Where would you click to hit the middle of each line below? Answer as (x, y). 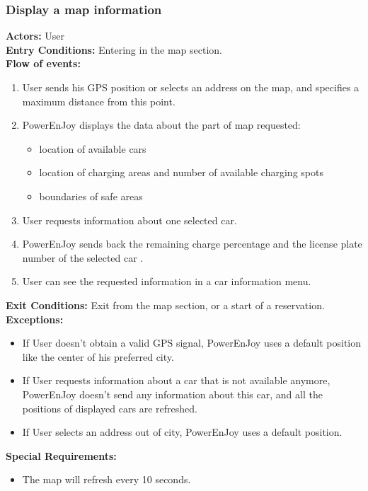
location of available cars (93, 148)
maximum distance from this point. (99, 101)
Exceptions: (35, 319)
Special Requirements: (61, 455)
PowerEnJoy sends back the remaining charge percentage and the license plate (192, 244)
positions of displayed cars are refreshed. (110, 408)
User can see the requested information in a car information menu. (167, 281)
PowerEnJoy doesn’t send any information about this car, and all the (172, 394)
